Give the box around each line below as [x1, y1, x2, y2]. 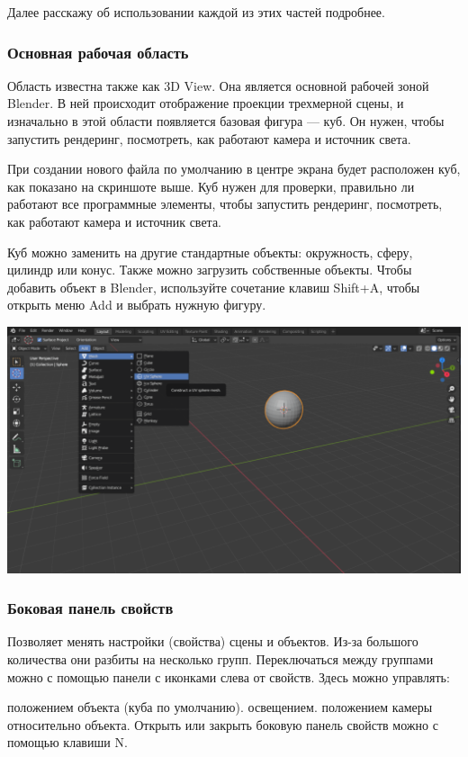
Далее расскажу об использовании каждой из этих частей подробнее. [7, 3, 385, 21]
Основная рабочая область [7, 41, 189, 63]
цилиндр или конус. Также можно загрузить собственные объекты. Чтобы [7, 260, 412, 279]
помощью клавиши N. [7, 733, 128, 752]
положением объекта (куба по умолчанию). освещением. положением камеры [7, 698, 433, 716]
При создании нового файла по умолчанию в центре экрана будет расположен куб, [7, 159, 461, 178]
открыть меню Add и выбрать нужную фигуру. [7, 295, 266, 314]
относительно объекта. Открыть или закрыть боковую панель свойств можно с [7, 715, 438, 734]
